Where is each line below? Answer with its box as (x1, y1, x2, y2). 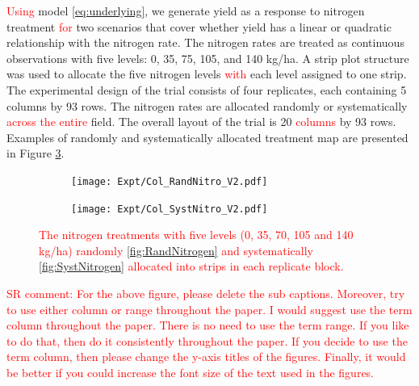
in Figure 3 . (6, 145, 65, 162)
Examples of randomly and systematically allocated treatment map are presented (6, 128, 409, 145)
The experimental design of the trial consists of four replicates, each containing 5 (6, 81, 407, 98)
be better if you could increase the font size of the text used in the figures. (6, 364, 375, 380)
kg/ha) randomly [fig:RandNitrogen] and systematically (39, 241, 313, 258)
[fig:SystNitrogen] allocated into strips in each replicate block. (39, 258, 344, 275)
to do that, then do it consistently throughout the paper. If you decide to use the (6, 332, 408, 349)
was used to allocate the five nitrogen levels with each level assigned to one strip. (6, 65, 407, 82)
